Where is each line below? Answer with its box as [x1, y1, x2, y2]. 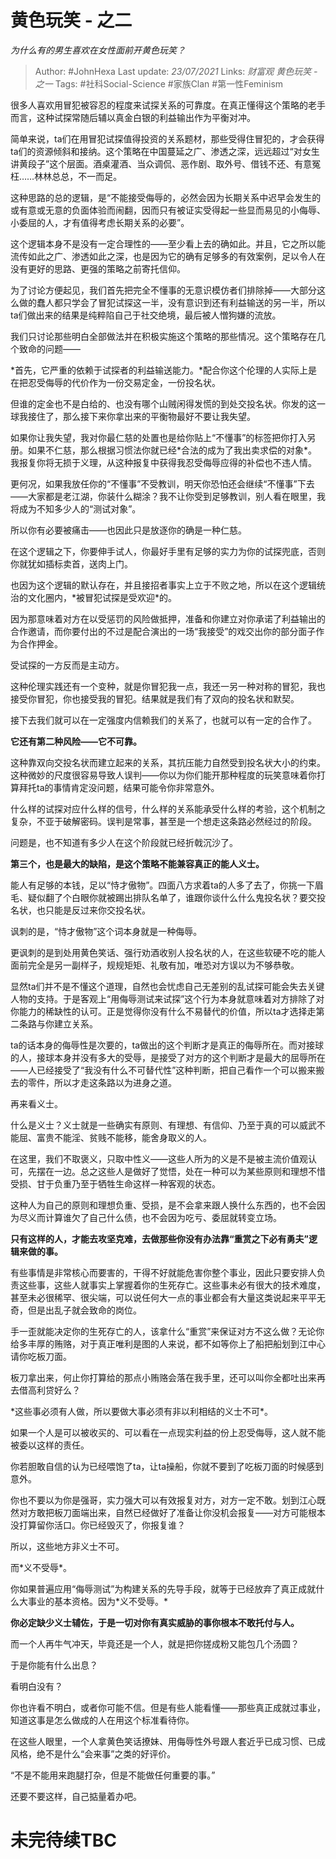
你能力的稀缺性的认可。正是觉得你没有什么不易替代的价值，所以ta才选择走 [10, 1005, 317, 1017]
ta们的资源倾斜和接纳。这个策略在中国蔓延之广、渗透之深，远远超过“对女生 [10, 145, 320, 157]
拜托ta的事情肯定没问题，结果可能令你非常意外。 [18, 781, 220, 793]
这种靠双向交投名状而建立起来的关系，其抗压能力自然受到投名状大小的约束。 [10, 756, 326, 768]
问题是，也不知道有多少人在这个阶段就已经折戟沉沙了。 [10, 836, 238, 848]
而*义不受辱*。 [10, 1561, 73, 1573]
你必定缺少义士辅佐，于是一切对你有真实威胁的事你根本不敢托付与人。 [10, 1616, 300, 1628]
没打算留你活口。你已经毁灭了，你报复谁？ [10, 1519, 186, 1531]
